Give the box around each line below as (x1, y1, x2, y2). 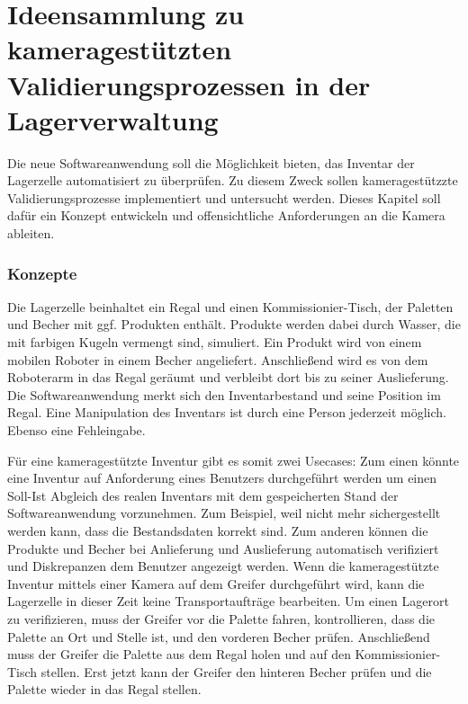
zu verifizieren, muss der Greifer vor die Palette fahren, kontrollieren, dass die (7, 609, 436, 628)
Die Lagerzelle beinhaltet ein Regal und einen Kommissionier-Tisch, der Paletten (7, 297, 454, 316)
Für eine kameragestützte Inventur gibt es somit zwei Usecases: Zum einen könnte (7, 450, 460, 469)
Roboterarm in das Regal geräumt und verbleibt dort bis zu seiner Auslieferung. (7, 368, 449, 387)
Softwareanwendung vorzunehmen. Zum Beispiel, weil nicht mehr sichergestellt (7, 503, 441, 522)
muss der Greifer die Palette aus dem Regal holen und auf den (7, 645, 351, 664)
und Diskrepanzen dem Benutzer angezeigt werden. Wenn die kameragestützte (7, 557, 439, 575)
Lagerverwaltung (7, 101, 219, 138)
